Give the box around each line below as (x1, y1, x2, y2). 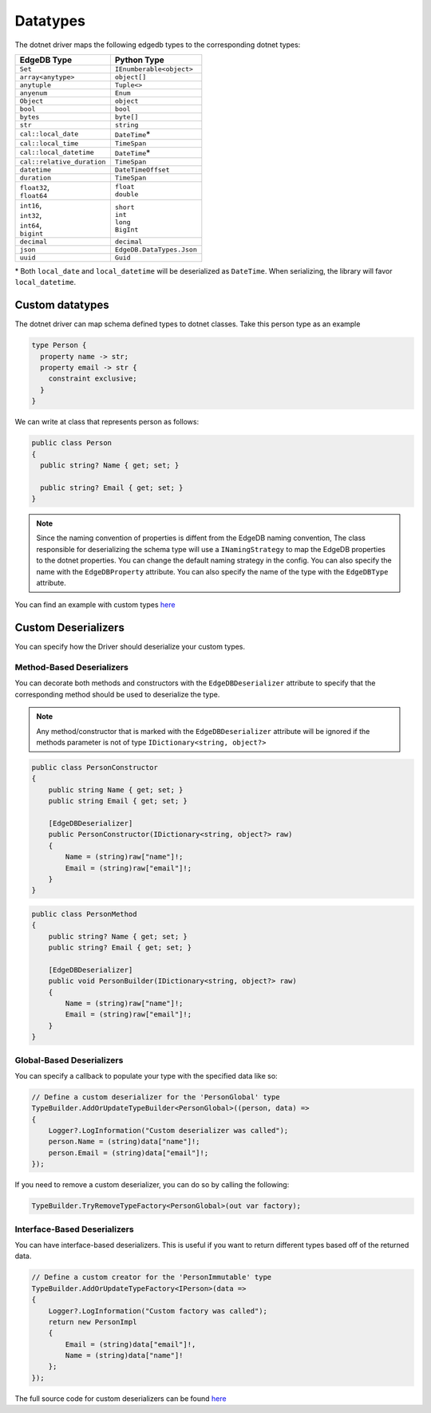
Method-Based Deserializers (14, 662, 129, 673)
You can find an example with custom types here (14, 600, 176, 610)
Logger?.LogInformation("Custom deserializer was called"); (48, 1126, 289, 1135)
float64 (19, 191, 48, 199)
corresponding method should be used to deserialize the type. (14, 689, 220, 699)
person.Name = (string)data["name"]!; (48, 1137, 200, 1147)
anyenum (19, 89, 48, 97)
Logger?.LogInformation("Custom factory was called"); (48, 1306, 267, 1316)
